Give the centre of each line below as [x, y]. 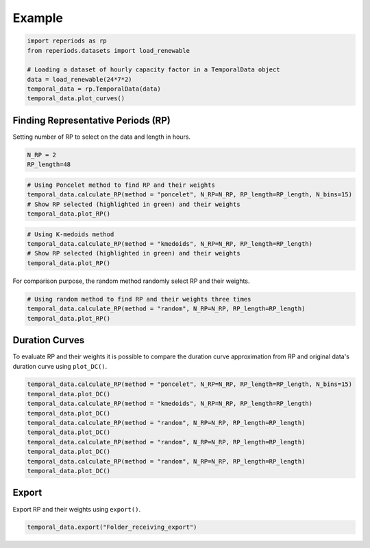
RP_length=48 [49, 164]
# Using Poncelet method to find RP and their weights [121, 185]
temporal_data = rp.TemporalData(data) [94, 89]
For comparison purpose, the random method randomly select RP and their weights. [131, 281]
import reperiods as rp [67, 41]
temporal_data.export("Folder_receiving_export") [112, 527]
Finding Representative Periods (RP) [91, 120]
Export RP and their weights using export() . [76, 509]
